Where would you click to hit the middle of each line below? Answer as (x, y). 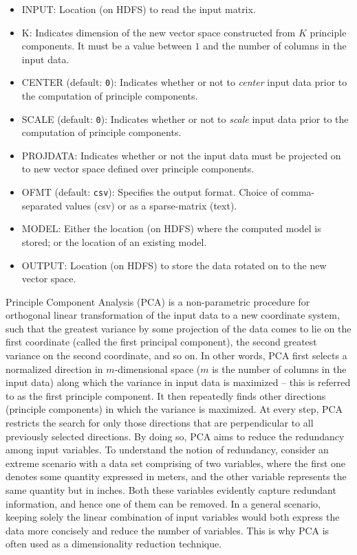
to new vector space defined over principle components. (138, 169)
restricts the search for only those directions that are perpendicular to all (160, 423)
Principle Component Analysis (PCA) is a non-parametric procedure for (158, 301)
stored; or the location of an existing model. (114, 241)
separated (42, 205)
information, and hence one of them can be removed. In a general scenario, (163, 503)
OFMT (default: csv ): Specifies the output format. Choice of (150, 192)
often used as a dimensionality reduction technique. (114, 544)
